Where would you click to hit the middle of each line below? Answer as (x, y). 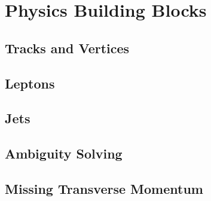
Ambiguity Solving (64, 153)
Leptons (30, 83)
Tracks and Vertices (67, 48)
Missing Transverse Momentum (104, 188)
